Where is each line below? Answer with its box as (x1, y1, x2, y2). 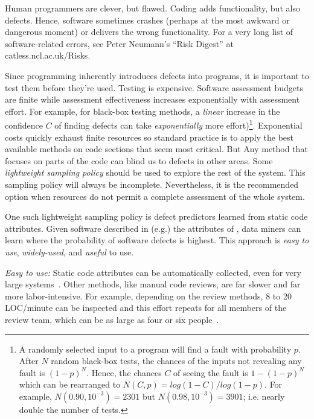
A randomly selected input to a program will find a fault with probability (19, 342, 292, 355)
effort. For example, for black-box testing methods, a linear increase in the (5, 104, 280, 117)
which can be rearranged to (19, 378, 121, 391)
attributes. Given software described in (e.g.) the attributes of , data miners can (5, 222, 301, 234)
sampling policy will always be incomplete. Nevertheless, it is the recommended (5, 178, 299, 190)
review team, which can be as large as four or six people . (5, 313, 219, 325)
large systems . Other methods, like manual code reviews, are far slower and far (5, 278, 301, 290)
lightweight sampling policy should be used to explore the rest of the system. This (5, 166, 306, 179)
